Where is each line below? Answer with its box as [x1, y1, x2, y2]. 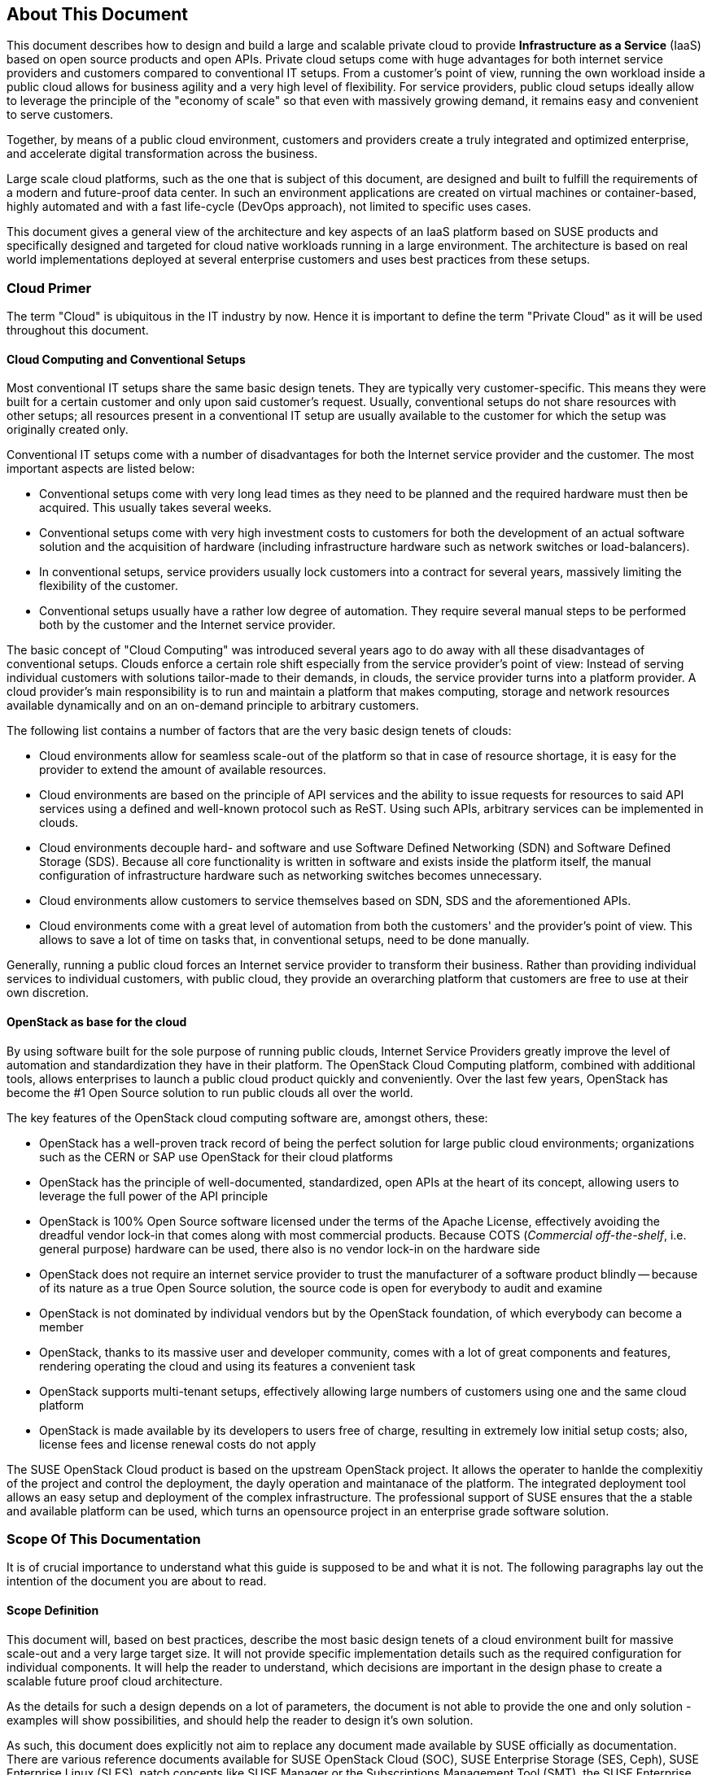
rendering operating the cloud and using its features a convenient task [39, 1358, 416, 1373]
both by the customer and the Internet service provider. [39, 618, 336, 632]
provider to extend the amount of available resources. [39, 763, 326, 777]
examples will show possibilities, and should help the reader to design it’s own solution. [7, 1712, 474, 1727]
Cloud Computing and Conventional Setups [7, 352, 246, 366]
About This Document [7, 4, 188, 24]
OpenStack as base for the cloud [7, 1015, 187, 1029]
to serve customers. [7, 107, 114, 122]
